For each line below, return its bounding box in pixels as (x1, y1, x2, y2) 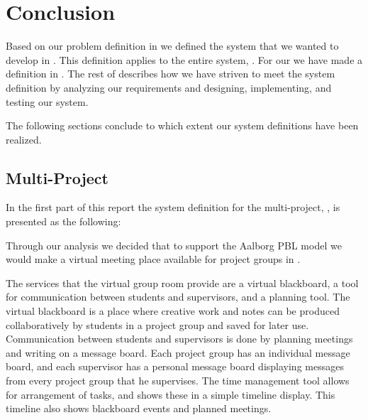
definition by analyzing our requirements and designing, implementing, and (6, 80, 332, 95)
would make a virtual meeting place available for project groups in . (6, 252, 301, 266)
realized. (6, 131, 42, 146)
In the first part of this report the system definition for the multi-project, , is (6, 200, 340, 215)
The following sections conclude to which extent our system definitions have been (6, 118, 359, 133)
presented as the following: (6, 214, 121, 229)
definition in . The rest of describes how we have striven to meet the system (6, 66, 335, 81)
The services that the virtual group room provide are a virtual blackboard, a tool (6, 275, 359, 290)
